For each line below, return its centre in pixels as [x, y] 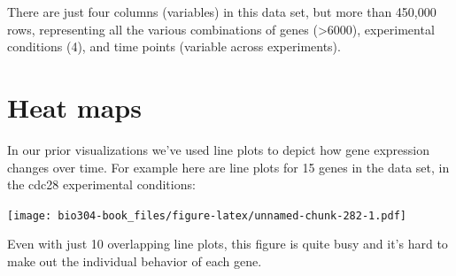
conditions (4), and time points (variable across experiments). [174, 46]
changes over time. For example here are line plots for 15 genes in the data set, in [228, 167]
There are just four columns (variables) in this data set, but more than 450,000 [222, 11]
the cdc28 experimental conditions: [101, 184]
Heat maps [74, 107]
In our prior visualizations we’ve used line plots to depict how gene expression [218, 149]
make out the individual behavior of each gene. [135, 261]
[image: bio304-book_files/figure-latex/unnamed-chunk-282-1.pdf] [207, 215]
